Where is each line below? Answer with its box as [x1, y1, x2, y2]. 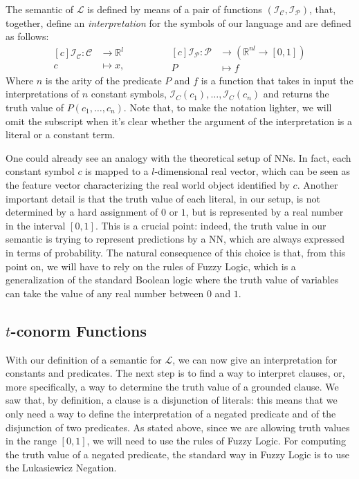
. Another [297, 178, 338, 191]
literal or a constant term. [6, 127, 116, 142]
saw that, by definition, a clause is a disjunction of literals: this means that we [6, 393, 338, 407]
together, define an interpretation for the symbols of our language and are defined [6, 15, 351, 30]
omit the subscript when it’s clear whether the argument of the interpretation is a [6, 113, 353, 128]
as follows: [6, 29, 49, 44]
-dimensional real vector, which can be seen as [154, 164, 351, 178]
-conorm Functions [10, 319, 147, 341]
